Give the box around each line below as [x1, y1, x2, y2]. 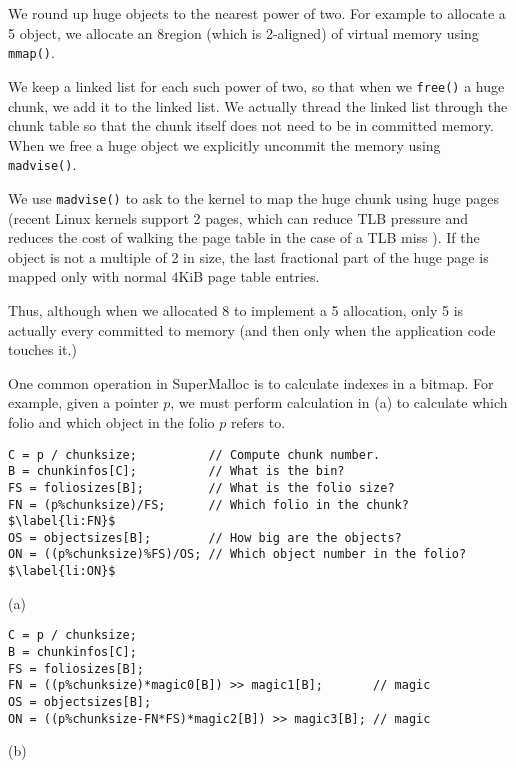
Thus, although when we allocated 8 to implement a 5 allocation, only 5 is [8, 299, 464, 320]
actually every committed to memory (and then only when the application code [8, 319, 496, 340]
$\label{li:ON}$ [8, 564, 116, 579]
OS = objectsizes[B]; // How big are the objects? [8, 530, 402, 545]
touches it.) [8, 339, 77, 360]
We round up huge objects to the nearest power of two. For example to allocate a [8, 3, 506, 23]
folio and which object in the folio [8, 411, 215, 432]
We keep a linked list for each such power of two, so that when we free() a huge [8, 75, 505, 96]
